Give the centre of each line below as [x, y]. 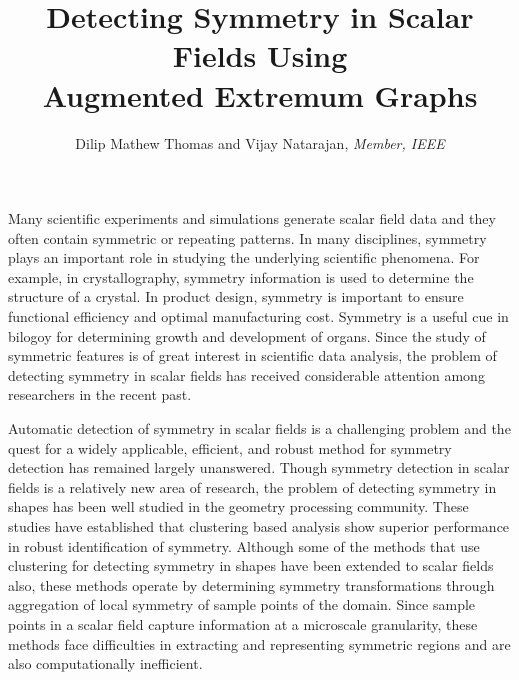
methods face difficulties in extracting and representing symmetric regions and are [259, 643]
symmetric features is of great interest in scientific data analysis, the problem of [252, 355]
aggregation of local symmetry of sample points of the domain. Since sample [242, 604]
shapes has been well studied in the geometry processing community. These [238, 506]
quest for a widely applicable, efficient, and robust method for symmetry [230, 447]
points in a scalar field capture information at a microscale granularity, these [243, 623]
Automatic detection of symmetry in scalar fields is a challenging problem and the [259, 428]
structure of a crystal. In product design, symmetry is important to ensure [236, 296]
